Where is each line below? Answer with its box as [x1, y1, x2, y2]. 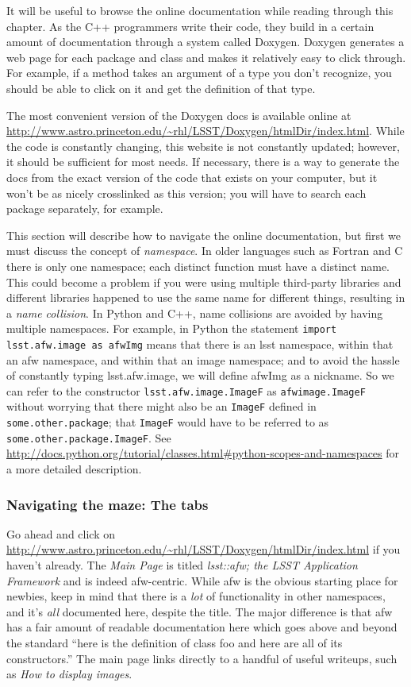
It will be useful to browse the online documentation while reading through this [6, 2, 394, 18]
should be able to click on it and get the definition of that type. [6, 79, 316, 96]
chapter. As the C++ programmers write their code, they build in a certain [6, 17, 375, 34]
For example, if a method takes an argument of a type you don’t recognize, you [6, 64, 392, 81]
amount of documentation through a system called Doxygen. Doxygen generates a [6, 33, 405, 50]
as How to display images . [6, 666, 133, 682]
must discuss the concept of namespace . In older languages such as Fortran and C [6, 242, 403, 259]
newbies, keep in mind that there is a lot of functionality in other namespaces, [6, 588, 386, 604]
